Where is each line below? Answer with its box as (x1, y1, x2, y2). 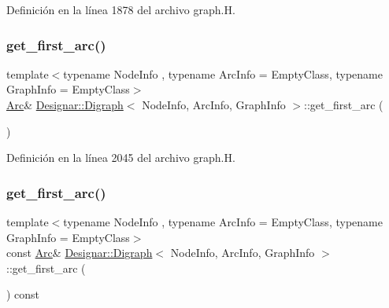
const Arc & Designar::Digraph (6, 244, 153, 261)
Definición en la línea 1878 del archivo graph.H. (6, 2, 235, 17)
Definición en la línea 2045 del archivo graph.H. (6, 149, 235, 166)
